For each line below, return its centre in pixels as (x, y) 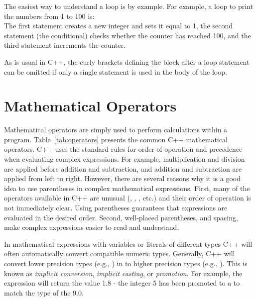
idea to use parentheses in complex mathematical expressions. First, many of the (127, 188)
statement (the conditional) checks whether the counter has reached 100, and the (128, 35)
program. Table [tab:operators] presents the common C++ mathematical (116, 139)
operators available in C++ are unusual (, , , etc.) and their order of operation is (128, 198)
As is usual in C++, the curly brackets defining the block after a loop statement (127, 61)
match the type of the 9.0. (44, 292)
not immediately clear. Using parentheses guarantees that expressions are (116, 208)
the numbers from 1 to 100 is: (49, 16)
